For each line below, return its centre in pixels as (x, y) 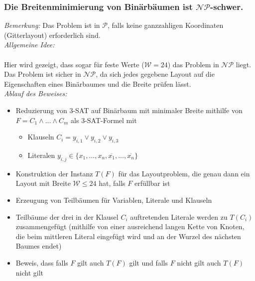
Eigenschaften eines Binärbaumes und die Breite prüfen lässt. (98, 83)
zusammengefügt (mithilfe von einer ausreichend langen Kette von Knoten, (130, 226)
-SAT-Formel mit (111, 120)
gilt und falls (148, 262)
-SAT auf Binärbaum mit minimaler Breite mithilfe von (158, 110)
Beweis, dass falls (42, 262)
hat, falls (112, 183)
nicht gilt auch (199, 262)
